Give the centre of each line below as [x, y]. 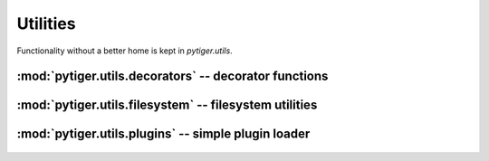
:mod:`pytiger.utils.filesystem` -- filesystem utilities [167, 105]
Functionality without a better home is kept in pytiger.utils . [125, 51]
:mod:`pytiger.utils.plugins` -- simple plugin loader [163, 134]
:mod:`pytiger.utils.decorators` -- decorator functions [173, 76]
